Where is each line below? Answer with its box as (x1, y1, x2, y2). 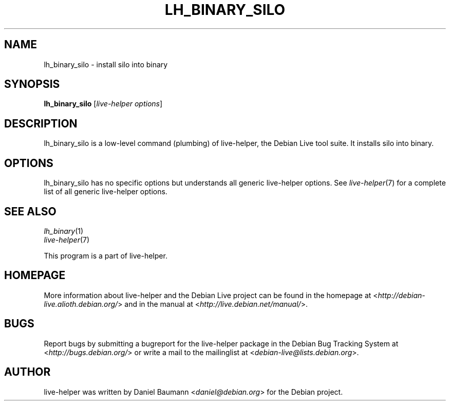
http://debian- (378, 290, 425, 300)
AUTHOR (4, 365, 51, 379)
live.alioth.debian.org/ (44, 299, 118, 308)
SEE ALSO (4, 205, 57, 218)
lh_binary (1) (44, 226, 84, 235)
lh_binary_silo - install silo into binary (44, 60, 168, 69)
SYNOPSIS (4, 78, 60, 91)
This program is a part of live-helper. (44, 251, 167, 260)
